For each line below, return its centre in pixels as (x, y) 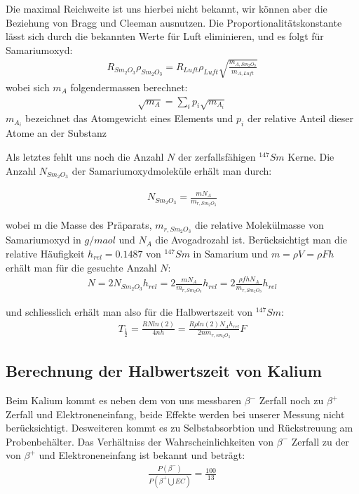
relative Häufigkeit (45, 253)
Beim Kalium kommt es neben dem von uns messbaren (124, 400)
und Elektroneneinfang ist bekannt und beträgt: (142, 455)
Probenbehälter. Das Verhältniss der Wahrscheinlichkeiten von (140, 441)
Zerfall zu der (320, 441)
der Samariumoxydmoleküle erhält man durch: (172, 170)
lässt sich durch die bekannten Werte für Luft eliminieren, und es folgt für (165, 36)
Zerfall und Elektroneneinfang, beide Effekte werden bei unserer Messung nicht (175, 414)
